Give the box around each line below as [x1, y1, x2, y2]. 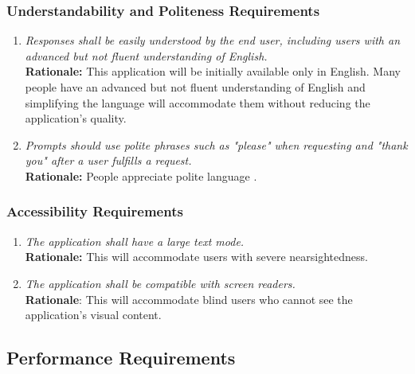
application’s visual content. [25, 306, 162, 323]
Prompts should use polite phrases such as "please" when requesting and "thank [25, 136, 408, 153]
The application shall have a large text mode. [25, 232, 245, 249]
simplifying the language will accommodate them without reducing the [25, 94, 370, 111]
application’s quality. [25, 110, 127, 127]
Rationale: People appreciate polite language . [25, 167, 257, 184]
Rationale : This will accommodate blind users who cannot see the [25, 290, 353, 307]
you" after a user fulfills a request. [25, 152, 192, 169]
